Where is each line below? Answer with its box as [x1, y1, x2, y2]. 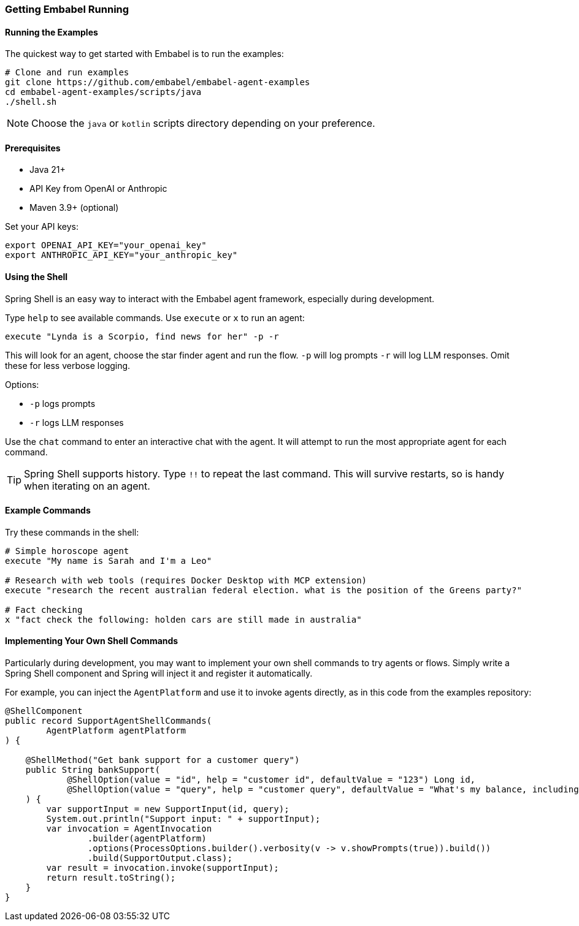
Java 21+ [29, 164, 66, 175]
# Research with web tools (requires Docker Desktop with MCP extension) [5, 575, 367, 585]
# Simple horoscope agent [5, 545, 129, 556]
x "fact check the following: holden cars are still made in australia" [5, 614, 362, 624]
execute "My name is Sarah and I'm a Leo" [5, 555, 212, 566]
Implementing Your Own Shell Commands [5, 636, 178, 647]
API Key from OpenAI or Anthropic [29, 183, 167, 194]
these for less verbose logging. [5, 360, 131, 371]
